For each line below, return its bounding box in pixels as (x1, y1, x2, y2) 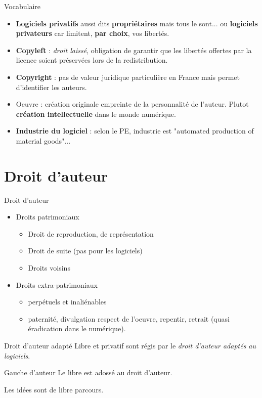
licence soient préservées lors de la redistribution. (16, 55, 168, 65)
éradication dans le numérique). (28, 323, 126, 334)
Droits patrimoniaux (16, 211, 79, 222)
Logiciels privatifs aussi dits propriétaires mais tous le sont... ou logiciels (16, 18, 258, 28)
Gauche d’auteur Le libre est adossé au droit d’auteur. (4, 367, 172, 378)
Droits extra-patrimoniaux (16, 279, 98, 290)
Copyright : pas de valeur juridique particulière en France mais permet (16, 71, 240, 82)
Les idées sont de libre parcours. (4, 384, 104, 394)
